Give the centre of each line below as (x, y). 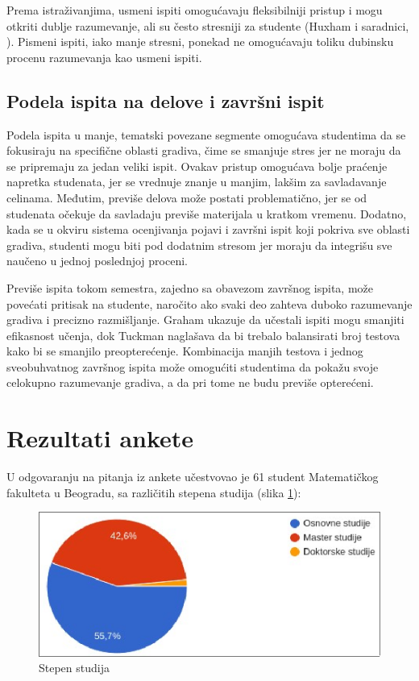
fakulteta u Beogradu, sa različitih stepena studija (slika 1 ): (154, 492)
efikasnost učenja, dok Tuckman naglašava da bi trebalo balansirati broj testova (203, 335)
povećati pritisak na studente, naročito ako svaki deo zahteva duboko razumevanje (209, 303)
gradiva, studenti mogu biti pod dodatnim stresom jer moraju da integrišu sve (199, 245)
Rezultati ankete (100, 438)
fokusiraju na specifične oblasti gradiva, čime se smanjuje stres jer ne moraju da (204, 150)
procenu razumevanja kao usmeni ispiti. (104, 57)
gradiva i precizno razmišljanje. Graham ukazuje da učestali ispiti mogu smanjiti (205, 320)
